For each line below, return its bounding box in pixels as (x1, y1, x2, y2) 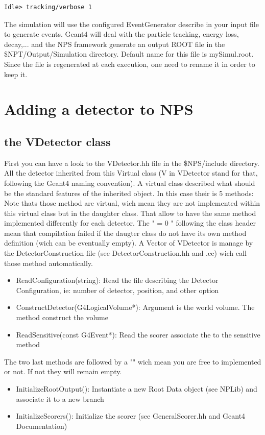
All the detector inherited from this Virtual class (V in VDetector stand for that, (4, 167, 258, 178)
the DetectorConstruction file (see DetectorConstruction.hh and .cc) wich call (4, 248, 247, 258)
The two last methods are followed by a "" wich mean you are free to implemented (4, 356, 261, 367)
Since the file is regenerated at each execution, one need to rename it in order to (4, 58, 255, 69)
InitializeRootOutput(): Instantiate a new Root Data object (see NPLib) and (16, 383, 257, 394)
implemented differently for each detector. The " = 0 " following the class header (4, 217, 256, 228)
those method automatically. (4, 257, 93, 268)
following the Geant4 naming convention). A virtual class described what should (4, 177, 255, 188)
